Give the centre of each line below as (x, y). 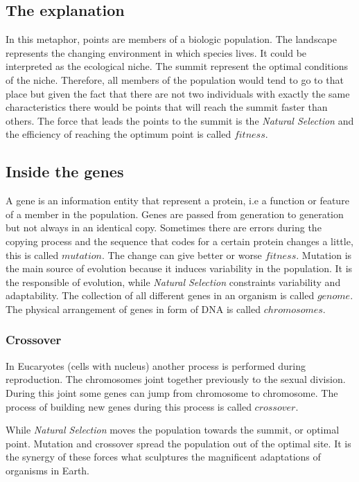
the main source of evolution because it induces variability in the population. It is (179, 268)
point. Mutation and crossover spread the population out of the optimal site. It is (178, 443)
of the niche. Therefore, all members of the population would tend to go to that (175, 79)
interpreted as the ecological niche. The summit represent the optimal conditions (177, 66)
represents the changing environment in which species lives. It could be (156, 52)
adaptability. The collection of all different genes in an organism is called (160, 295)
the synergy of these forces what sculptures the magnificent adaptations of (163, 457)
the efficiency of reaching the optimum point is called (119, 134)
